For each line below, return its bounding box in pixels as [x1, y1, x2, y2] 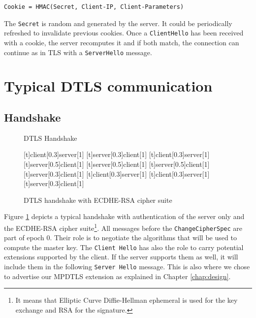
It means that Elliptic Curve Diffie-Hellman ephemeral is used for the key [15, 295, 238, 305]
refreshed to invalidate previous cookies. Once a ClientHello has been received [4, 28, 244, 38]
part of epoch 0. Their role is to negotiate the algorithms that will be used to [4, 232, 237, 243]
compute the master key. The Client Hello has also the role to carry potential [4, 242, 244, 252]
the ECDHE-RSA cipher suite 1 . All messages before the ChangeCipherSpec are [4, 221, 243, 233]
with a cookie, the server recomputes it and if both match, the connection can [4, 37, 239, 47]
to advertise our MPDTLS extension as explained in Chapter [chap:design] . [4, 271, 231, 281]
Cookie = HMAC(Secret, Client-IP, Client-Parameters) [4, 3, 184, 10]
